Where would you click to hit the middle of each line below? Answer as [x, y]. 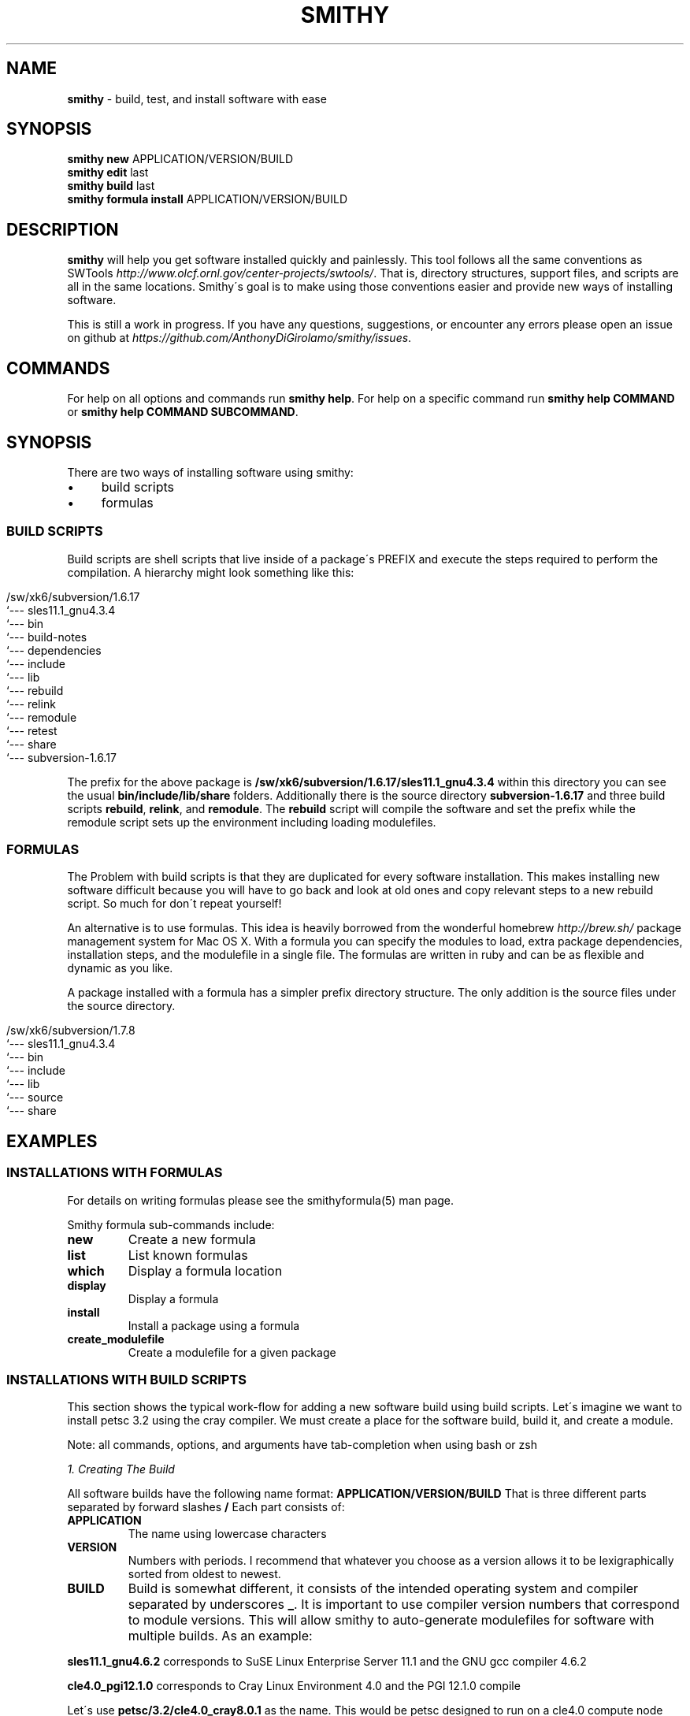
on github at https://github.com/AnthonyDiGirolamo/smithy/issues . [239, 338]
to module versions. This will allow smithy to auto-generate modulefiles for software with [391, 1620]
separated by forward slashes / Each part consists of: [206, 1507]
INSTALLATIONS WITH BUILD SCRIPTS [126, 1380]
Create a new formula [192, 1239]
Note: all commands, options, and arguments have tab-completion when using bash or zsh [302, 1445]
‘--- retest [32, 730]
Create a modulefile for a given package [232, 1352]
